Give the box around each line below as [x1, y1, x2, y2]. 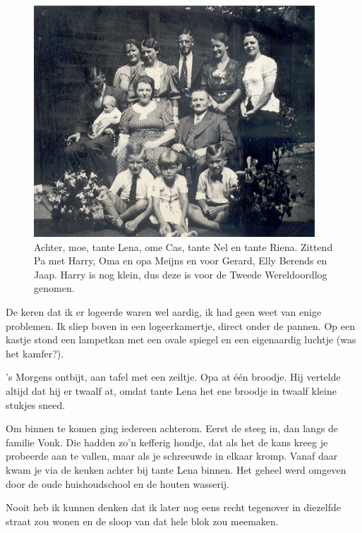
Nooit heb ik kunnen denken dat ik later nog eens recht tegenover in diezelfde [6, 500, 342, 515]
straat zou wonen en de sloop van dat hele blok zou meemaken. [6, 513, 279, 528]
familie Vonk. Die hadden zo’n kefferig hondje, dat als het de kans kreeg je [6, 434, 328, 449]
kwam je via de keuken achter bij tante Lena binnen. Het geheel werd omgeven [6, 462, 346, 477]
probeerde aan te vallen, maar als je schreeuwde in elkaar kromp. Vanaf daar [6, 448, 338, 463]
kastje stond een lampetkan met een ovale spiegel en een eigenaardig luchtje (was [6, 332, 356, 347]
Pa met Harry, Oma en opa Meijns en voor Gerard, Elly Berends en [34, 253, 327, 268]
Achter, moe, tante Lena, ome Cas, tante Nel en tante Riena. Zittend [34, 239, 333, 254]
